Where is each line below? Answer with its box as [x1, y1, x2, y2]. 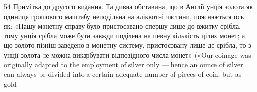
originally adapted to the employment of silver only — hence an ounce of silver [4, 59, 243, 69]
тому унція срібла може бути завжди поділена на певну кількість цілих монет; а [4, 30, 245, 40]
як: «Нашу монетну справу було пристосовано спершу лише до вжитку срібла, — [4, 21, 250, 31]
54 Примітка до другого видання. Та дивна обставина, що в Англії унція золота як [4, 1, 253, 11]
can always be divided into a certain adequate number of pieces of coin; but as [4, 69, 242, 79]
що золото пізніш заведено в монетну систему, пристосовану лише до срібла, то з [4, 40, 251, 50]
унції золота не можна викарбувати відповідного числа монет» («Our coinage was [4, 49, 251, 60]
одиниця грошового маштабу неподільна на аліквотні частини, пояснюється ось [4, 11, 244, 21]
